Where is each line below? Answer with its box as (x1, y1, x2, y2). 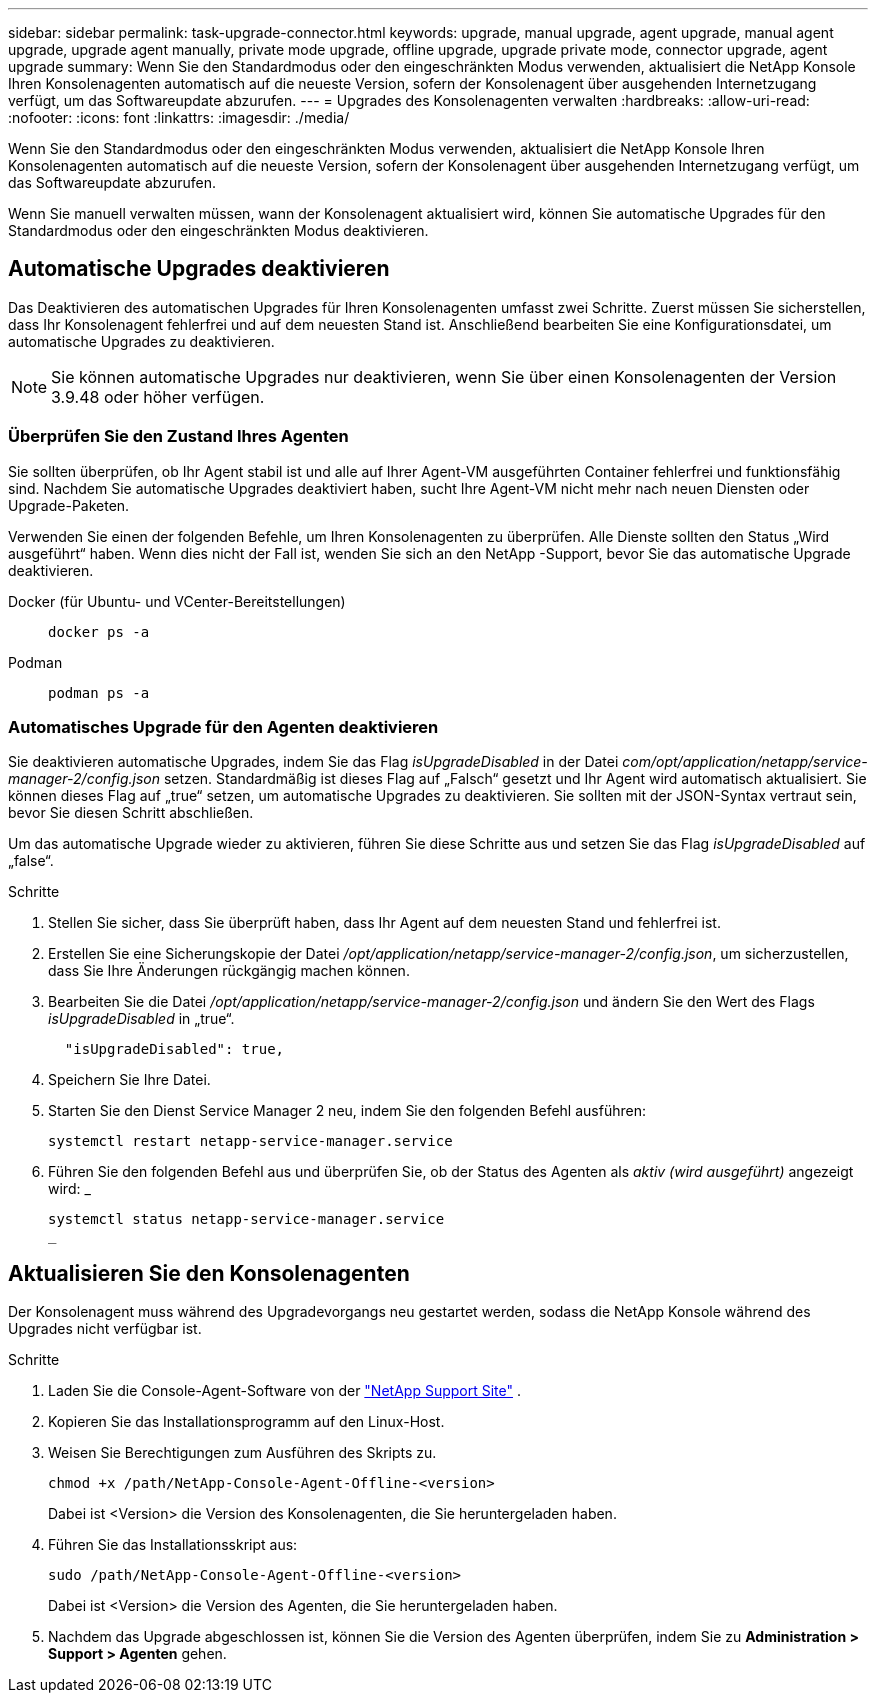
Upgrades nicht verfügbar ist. (8, 1320, 202, 1338)
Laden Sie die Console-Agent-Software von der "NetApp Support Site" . (48, 1382, 521, 1400)
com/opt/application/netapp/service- (622, 753, 868, 771)
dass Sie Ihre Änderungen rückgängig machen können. (48, 962, 410, 980)
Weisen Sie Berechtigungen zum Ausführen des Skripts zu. (48, 1444, 437, 1462)
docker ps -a (48, 623, 150, 640)
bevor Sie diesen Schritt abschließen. (8, 804, 254, 822)
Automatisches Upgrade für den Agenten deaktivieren (8, 716, 439, 737)
